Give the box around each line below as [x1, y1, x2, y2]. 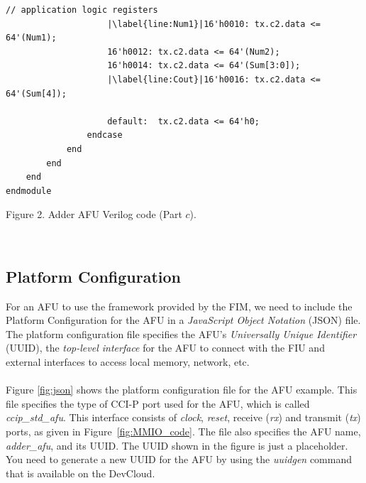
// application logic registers [6, 5, 158, 15]
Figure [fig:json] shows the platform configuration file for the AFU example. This [6, 382, 357, 397]
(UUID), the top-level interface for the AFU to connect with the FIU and [6, 340, 325, 355]
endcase [87, 130, 123, 141]
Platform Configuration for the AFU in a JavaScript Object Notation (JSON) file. [6, 313, 361, 327]
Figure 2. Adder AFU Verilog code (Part [6, 207, 182, 222]
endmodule [6, 185, 52, 196]
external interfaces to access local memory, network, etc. [6, 354, 250, 369]
